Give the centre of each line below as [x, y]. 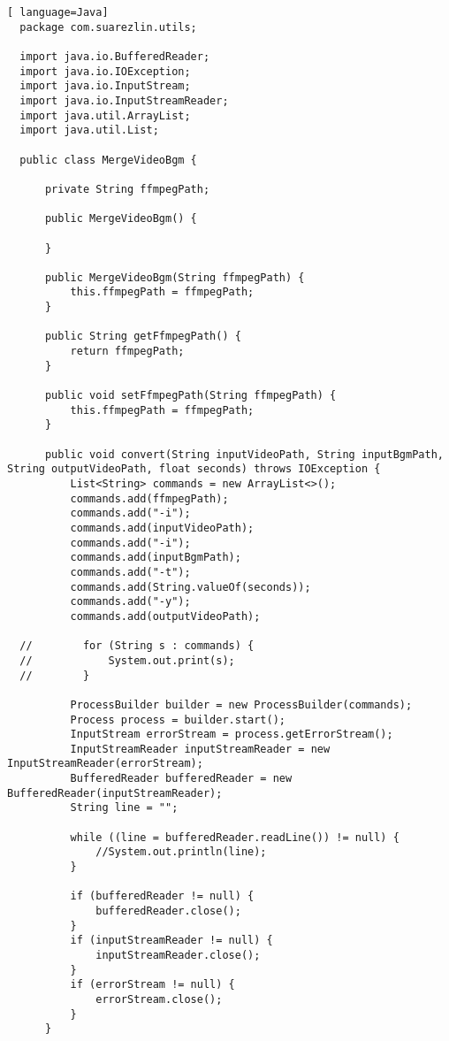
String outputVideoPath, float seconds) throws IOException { [194, 469]
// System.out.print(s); [127, 660]
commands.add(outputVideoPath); [165, 616]
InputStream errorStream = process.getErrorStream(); [232, 735]
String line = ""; [124, 808]
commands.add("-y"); [130, 602]
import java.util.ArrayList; [105, 115]
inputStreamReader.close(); [178, 955]
